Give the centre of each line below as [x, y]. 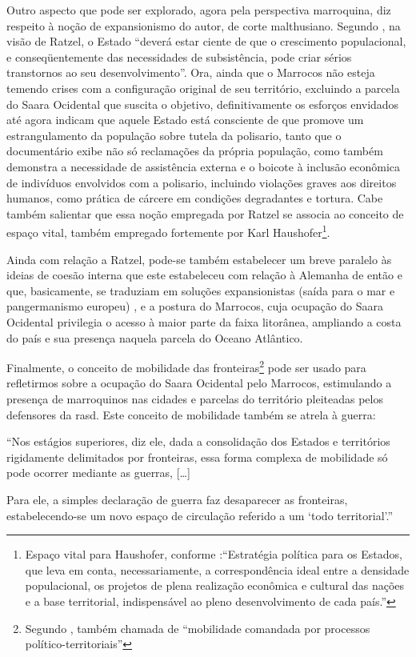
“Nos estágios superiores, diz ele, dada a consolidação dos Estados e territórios [198, 441]
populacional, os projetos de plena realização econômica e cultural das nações [215, 585]
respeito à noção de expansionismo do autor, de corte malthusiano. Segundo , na [204, 25]
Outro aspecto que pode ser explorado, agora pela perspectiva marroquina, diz [199, 10]
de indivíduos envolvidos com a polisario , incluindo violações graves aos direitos [202, 182]
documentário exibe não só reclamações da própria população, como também [195, 151]
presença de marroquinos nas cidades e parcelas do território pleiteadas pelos [195, 398]
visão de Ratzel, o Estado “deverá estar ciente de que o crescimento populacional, [206, 41]
